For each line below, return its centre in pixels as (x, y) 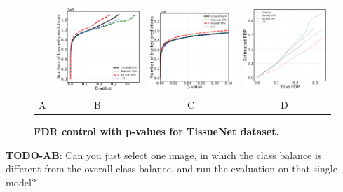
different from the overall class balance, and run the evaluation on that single (171, 169)
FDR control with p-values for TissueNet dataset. (156, 131)
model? (21, 182)
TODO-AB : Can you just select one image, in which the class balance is (164, 155)
